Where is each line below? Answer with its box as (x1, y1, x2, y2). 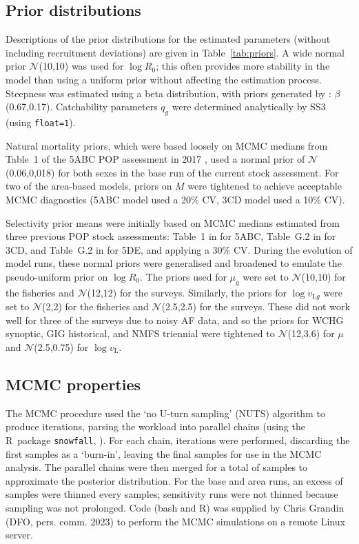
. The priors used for (140, 269, 227, 283)
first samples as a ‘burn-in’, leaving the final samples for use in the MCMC (6, 446, 322, 461)
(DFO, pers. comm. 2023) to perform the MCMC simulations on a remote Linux (6, 514, 345, 528)
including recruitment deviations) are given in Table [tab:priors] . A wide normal (6, 45, 345, 59)
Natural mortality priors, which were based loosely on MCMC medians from (6, 138, 328, 152)
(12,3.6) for (287, 326, 335, 341)
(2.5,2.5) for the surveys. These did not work (161, 299, 350, 314)
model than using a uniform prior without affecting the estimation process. (6, 72, 322, 86)
